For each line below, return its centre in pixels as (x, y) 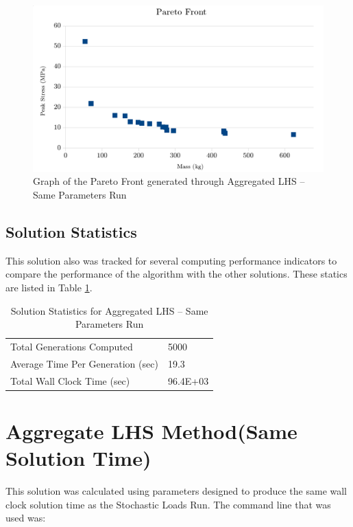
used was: (26, 518)
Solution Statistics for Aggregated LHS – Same (109, 310)
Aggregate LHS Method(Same (151, 430)
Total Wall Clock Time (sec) (70, 380)
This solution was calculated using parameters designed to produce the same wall (176, 491)
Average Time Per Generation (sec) (84, 363)
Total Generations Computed (72, 347)
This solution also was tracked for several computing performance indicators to (171, 260)
